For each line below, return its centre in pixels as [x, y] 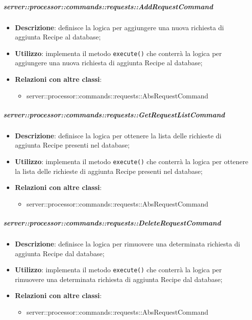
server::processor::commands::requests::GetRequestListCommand [114, 114]
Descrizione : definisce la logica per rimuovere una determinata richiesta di [127, 243]
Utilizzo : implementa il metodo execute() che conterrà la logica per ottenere [132, 161]
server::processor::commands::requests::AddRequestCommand [108, 6]
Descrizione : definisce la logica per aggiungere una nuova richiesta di [119, 27]
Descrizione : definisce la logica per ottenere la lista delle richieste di [118, 135]
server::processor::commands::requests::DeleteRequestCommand [112, 222]
